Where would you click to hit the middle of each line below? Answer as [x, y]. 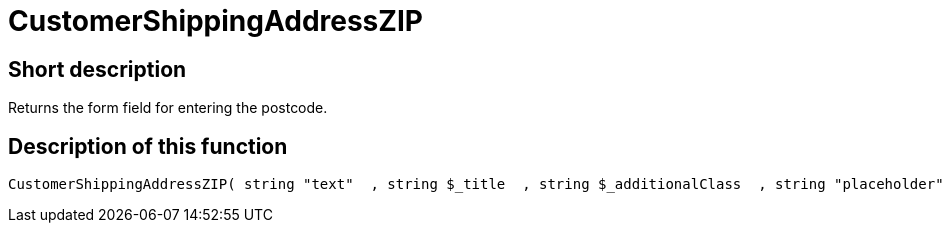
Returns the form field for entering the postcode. [168, 108]
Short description [97, 69]
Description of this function [148, 146]
